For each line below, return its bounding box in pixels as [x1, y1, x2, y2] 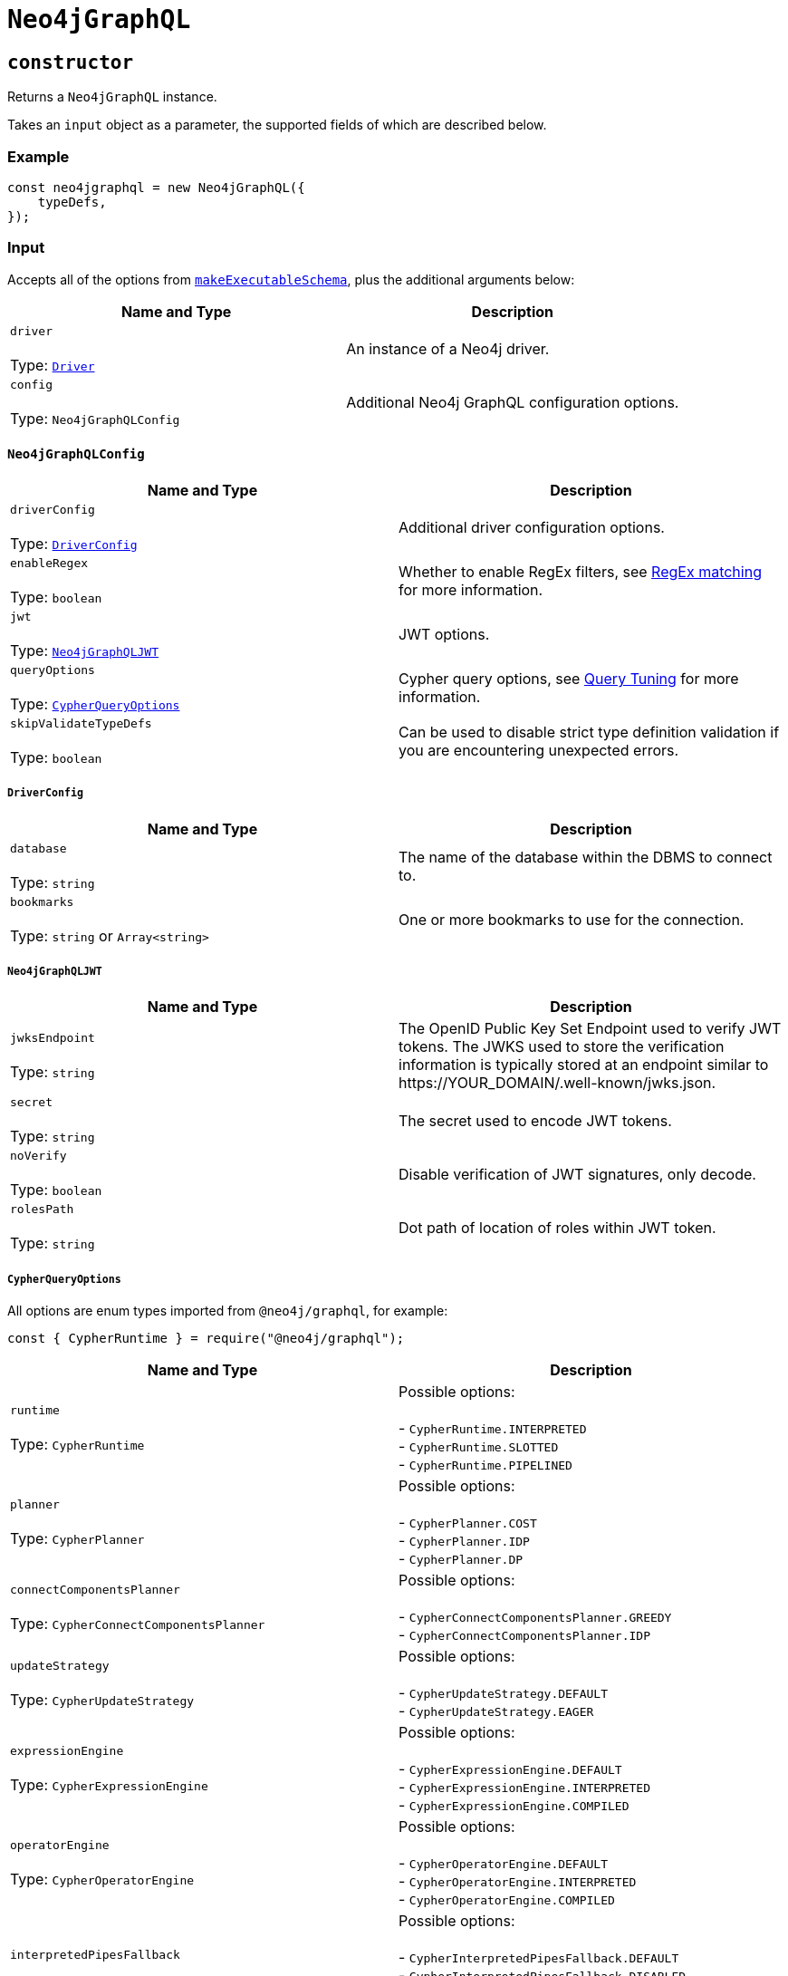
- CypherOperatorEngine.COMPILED [399, 1890, 615, 1909]
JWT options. [399, 625, 490, 644]
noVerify [10, 1149, 67, 1163]
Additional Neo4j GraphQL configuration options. [346, 393, 679, 412]
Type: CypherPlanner [10, 1528, 145, 1547]
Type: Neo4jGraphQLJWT [10, 641, 159, 660]
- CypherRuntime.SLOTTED [399, 1437, 559, 1456]
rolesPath [10, 1202, 74, 1217]
